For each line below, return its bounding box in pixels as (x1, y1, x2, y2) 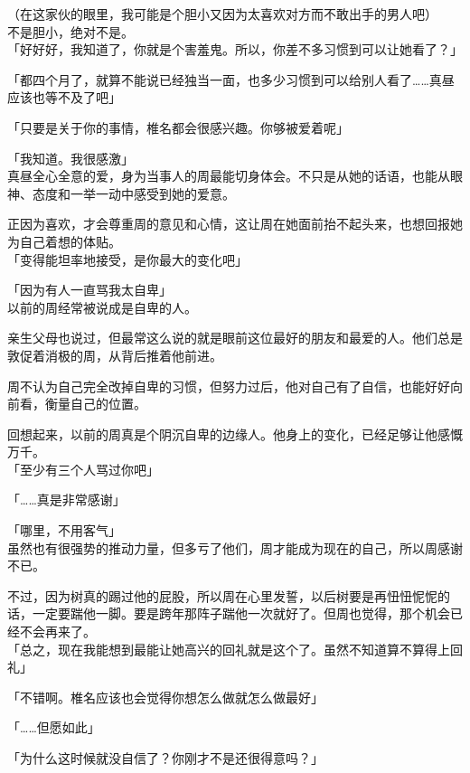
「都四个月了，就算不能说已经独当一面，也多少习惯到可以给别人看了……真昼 (7, 70, 455, 89)
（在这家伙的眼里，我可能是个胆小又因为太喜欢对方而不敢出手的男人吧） (7, 5, 437, 23)
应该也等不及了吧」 (7, 88, 121, 107)
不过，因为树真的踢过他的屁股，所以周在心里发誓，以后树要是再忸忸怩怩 (7, 586, 437, 605)
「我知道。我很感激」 (7, 148, 134, 167)
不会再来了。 (19, 622, 96, 641)
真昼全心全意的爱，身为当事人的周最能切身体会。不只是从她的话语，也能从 (7, 166, 450, 185)
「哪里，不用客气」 (7, 521, 121, 540)
